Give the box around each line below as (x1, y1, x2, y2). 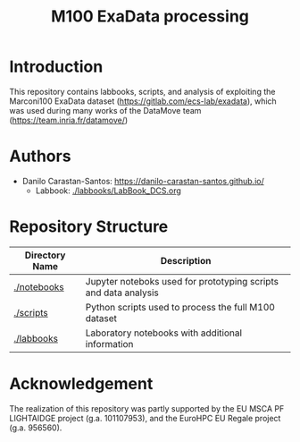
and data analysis (85, 286, 159, 299)
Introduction (9, 56, 104, 77)
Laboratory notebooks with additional (85, 327, 243, 339)
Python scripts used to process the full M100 (85, 301, 275, 313)
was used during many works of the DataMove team (9, 105, 202, 115)
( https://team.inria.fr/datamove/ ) (9, 115, 129, 125)
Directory (24, 249, 66, 261)
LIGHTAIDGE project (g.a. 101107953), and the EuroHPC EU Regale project (9, 412, 281, 423)
